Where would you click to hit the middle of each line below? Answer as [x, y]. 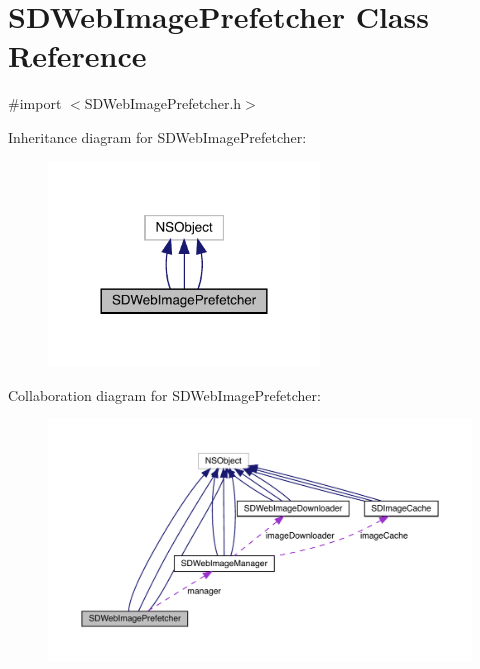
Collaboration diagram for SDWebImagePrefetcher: [164, 394]
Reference [77, 55]
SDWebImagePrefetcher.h [163, 103]
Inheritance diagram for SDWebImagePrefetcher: [157, 136]
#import [35, 103]
